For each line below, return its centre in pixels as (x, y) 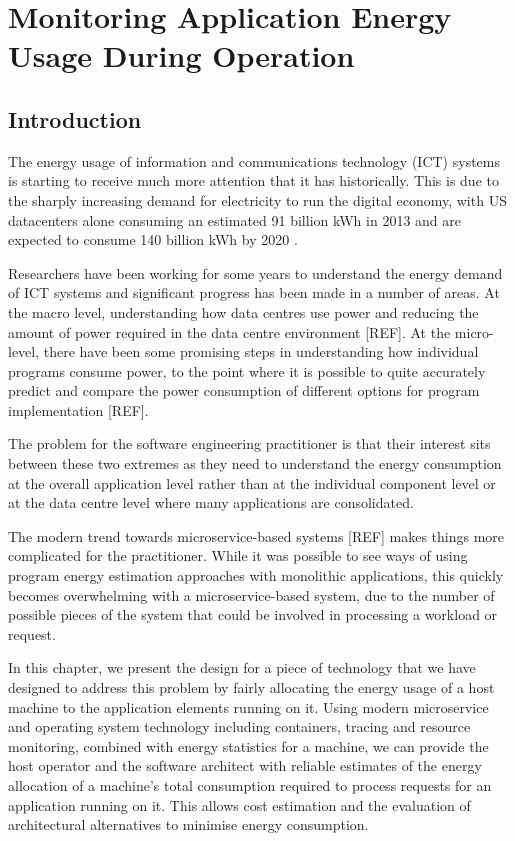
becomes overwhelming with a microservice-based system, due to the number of (251, 594)
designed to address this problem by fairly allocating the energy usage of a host (251, 687)
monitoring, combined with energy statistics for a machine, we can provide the (248, 745)
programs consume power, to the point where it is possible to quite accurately (247, 370)
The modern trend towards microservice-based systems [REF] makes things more (256, 535)
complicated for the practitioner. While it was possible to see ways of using (238, 555)
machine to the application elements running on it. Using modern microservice (248, 706)
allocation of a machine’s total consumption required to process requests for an (250, 784)
